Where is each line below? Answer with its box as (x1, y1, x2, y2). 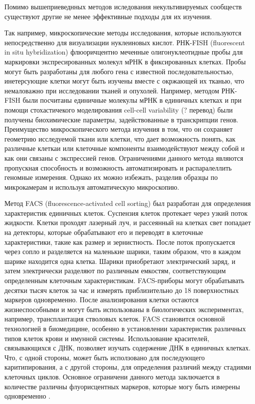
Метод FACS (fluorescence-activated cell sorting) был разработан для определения (4, 198, 251, 208)
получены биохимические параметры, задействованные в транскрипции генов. (4, 114, 238, 124)
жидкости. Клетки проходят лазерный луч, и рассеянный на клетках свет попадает (4, 217, 251, 228)
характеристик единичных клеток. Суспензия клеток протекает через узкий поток (4, 207, 248, 218)
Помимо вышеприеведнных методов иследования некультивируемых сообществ (4, 1, 242, 11)
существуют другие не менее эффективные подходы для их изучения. (4, 11, 212, 21)
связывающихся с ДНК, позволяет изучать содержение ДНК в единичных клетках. (4, 343, 251, 353)
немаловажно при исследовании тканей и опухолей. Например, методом (4, 85, 219, 95)
